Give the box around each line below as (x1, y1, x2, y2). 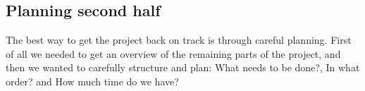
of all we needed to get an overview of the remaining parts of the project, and (6, 46, 341, 61)
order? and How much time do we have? (6, 73, 179, 88)
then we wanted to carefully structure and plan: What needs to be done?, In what (6, 60, 360, 75)
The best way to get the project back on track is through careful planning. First (6, 32, 352, 47)
